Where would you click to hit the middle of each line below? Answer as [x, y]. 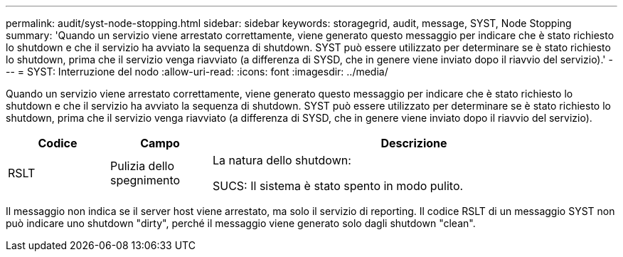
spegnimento [145, 180]
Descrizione [414, 143]
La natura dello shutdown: [282, 160]
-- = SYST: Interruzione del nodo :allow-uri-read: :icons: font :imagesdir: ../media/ [197, 72]
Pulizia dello [142, 166]
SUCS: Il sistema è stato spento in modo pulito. [338, 186]
